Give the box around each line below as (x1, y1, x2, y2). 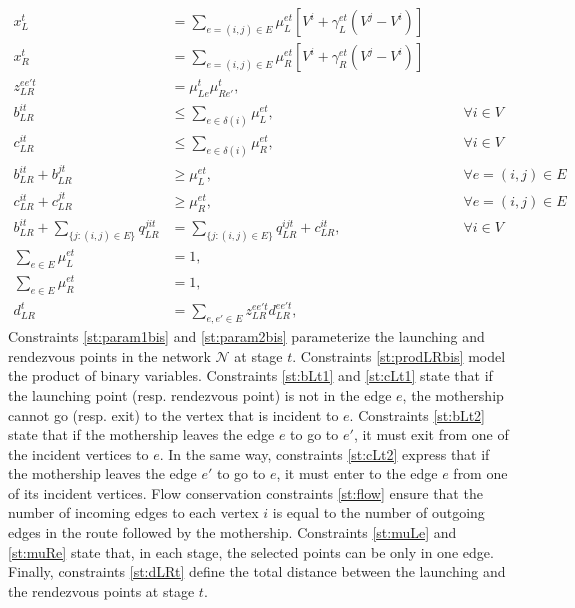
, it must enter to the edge (276, 463, 438, 484)
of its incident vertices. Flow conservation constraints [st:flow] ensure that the (8, 482, 483, 503)
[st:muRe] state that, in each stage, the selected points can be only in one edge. (8, 541, 494, 562)
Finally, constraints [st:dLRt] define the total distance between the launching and (8, 561, 506, 582)
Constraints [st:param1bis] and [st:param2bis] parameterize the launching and (8, 326, 485, 347)
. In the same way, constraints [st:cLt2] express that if (159, 443, 490, 464)
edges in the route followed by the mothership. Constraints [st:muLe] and (8, 522, 457, 543)
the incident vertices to (8, 443, 149, 464)
